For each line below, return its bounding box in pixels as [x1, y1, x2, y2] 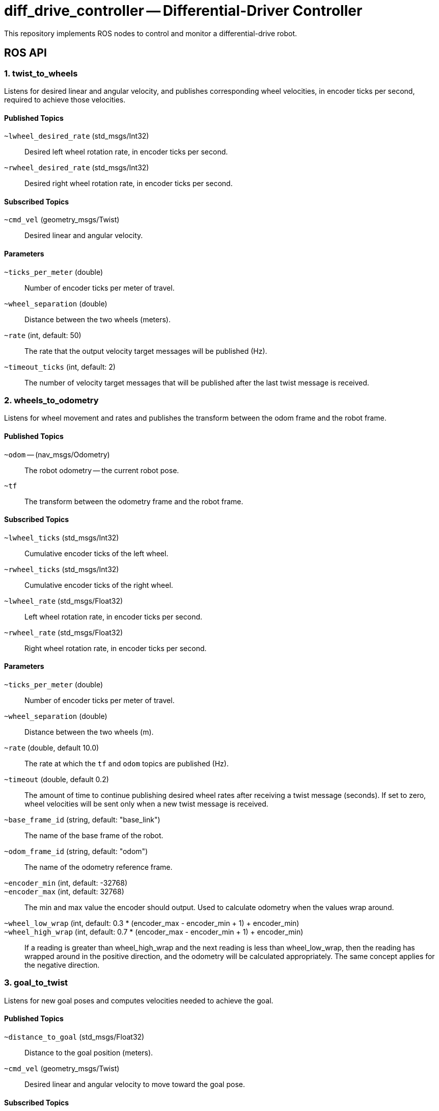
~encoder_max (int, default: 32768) [4, 887, 124, 896]
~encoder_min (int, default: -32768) [4, 879, 128, 888]
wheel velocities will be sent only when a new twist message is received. [24, 799, 268, 809]
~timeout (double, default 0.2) [4, 775, 109, 784]
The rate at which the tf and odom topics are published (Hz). [24, 759, 229, 768]
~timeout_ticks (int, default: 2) [4, 362, 116, 371]
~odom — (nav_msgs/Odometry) [4, 450, 110, 459]
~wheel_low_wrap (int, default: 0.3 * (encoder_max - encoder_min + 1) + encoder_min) [4, 919, 299, 928]
